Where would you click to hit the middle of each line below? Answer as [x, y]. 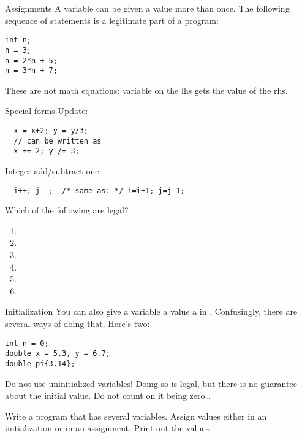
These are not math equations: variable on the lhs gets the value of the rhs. [146, 90]
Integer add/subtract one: [53, 170]
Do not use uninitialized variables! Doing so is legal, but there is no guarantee [151, 383]
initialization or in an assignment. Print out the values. [108, 428]
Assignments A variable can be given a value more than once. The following [147, 8]
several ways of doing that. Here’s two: [77, 323]
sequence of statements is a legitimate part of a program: [112, 20]
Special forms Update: [47, 111]
